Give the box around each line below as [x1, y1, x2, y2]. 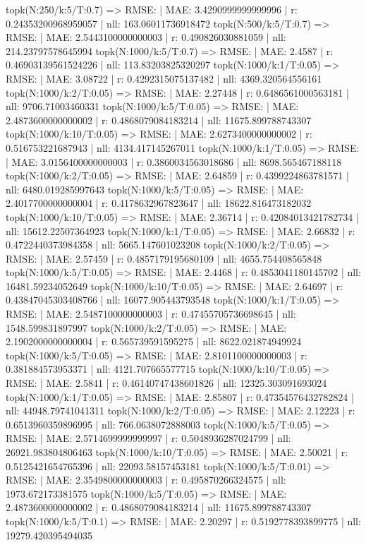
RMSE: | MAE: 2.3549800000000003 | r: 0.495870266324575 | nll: [6, 472, 286, 487]
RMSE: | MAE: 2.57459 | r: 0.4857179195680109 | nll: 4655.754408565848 [6, 251, 322, 265]
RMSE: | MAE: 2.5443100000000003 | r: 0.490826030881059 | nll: [6, 30, 286, 44]
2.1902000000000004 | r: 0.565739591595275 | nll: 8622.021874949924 [6, 334, 302, 349]
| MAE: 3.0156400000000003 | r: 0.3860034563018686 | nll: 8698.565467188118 [6, 154, 342, 169]
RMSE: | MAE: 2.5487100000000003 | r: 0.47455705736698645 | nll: [6, 306, 296, 321]
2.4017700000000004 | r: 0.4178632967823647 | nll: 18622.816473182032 [6, 196, 312, 210]
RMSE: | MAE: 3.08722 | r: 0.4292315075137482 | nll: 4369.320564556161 [6, 71, 322, 85]
